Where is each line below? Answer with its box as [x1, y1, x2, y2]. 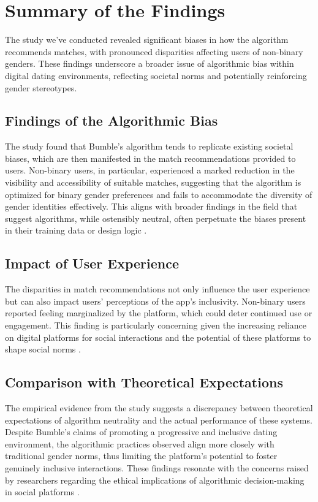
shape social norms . [5, 343, 81, 356]
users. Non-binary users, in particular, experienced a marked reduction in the [5, 164, 295, 177]
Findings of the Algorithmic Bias [5, 111, 218, 130]
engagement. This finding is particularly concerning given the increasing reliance [5, 319, 306, 332]
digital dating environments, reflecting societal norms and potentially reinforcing [5, 69, 307, 82]
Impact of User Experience [5, 254, 179, 273]
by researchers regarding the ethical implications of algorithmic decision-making [5, 473, 305, 486]
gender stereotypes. [5, 81, 77, 94]
